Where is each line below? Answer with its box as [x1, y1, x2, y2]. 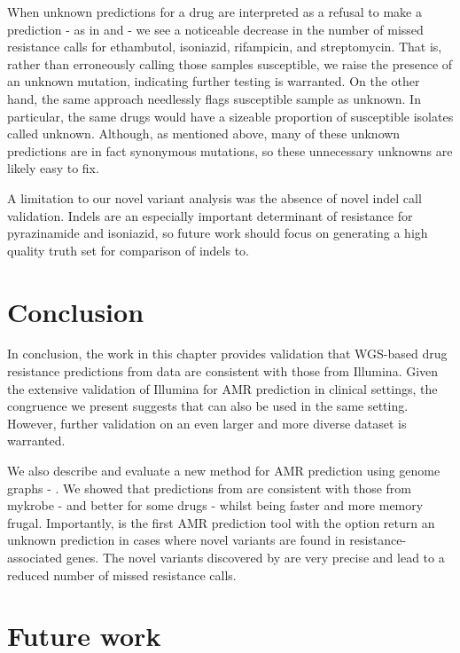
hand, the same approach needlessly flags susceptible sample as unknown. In [7, 89, 421, 107]
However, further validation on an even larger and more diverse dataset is [7, 413, 407, 432]
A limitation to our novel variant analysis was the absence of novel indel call [7, 188, 422, 207]
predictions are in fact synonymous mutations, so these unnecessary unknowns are [7, 141, 453, 160]
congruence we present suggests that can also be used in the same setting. [7, 397, 409, 415]
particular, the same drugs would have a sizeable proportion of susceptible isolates [7, 106, 454, 125]
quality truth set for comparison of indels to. [7, 240, 249, 259]
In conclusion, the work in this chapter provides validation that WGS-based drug [7, 344, 448, 363]
